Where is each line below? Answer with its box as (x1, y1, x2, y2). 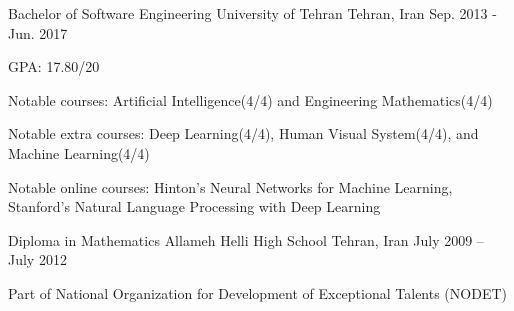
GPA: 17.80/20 (8, 56, 100, 77)
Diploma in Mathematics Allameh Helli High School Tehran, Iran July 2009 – (8, 229, 484, 250)
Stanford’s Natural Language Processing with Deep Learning (8, 196, 381, 217)
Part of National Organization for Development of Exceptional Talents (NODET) (8, 282, 507, 303)
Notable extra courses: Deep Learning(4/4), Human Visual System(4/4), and (8, 123, 479, 144)
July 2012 (8, 249, 67, 270)
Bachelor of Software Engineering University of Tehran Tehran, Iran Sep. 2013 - (8, 3, 497, 23)
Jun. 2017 (8, 22, 68, 43)
